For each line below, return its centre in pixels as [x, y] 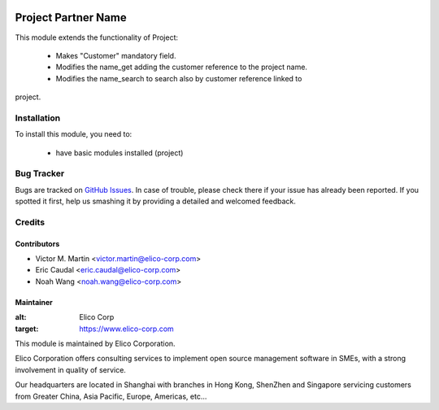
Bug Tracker [40, 173]
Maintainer [34, 302]
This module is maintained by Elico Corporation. [95, 344]
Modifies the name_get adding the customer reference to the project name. [182, 67]
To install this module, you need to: [74, 134]
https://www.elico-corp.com [126, 329]
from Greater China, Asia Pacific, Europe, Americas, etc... [111, 396]
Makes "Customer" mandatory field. [116, 55]
